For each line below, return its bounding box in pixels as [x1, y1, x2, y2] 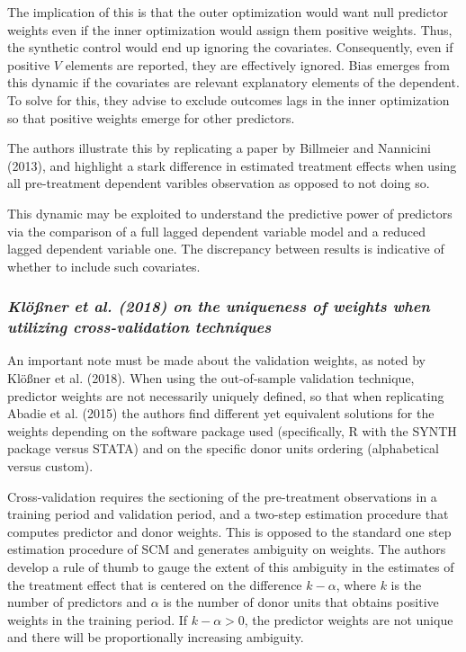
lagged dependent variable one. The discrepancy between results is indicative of [7, 239, 444, 258]
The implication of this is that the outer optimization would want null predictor [7, 3, 448, 21]
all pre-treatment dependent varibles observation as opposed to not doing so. [7, 174, 430, 192]
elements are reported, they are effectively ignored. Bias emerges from [65, 55, 450, 74]
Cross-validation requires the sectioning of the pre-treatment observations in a [7, 487, 437, 505]
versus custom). [7, 457, 94, 476]
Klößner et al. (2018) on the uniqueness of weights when [7, 295, 430, 317]
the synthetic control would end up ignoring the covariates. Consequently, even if [7, 38, 453, 57]
